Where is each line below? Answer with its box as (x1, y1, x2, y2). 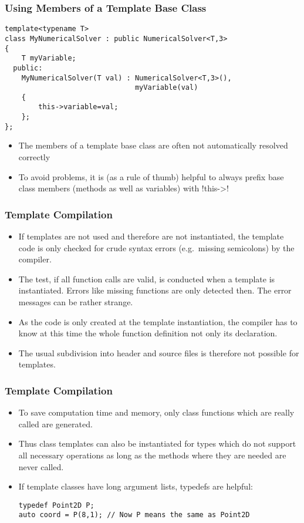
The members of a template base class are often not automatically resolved (18, 139, 288, 151)
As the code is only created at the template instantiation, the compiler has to (18, 315, 298, 328)
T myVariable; (21, 54, 76, 63)
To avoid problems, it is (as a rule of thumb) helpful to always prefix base (18, 170, 284, 183)
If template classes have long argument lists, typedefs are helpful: (18, 480, 253, 492)
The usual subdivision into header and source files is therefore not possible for (18, 346, 299, 359)
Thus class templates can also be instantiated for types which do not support (18, 437, 296, 450)
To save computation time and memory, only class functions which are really (18, 406, 295, 419)
